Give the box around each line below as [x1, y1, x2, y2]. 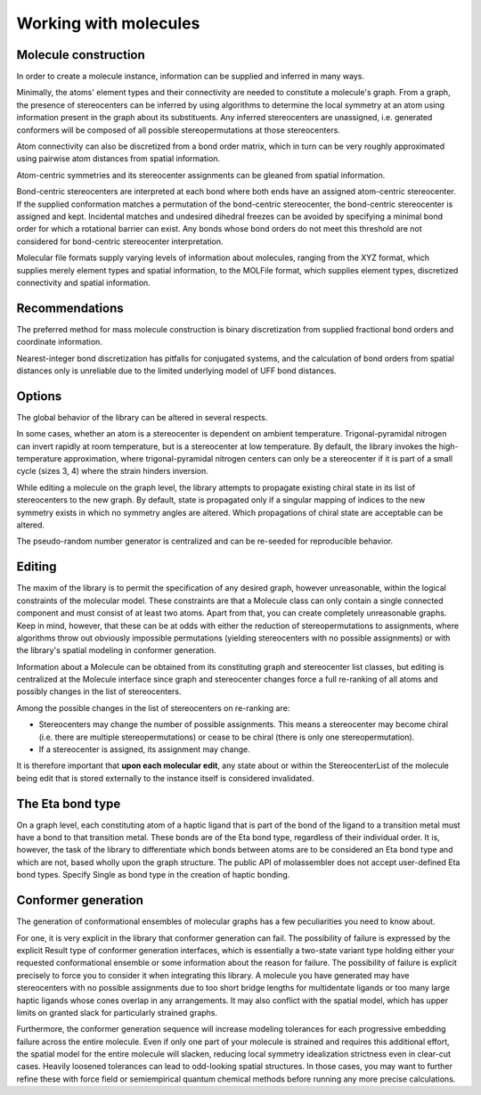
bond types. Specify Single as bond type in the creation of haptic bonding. [16, 870, 290, 880]
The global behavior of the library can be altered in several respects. [16, 412, 268, 422]
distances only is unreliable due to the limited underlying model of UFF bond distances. [16, 365, 337, 376]
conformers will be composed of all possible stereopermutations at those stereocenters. [16, 125, 340, 135]
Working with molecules [16, 13, 200, 33]
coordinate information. [16, 337, 102, 347]
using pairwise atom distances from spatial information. [16, 153, 221, 164]
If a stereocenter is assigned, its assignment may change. [38, 744, 251, 755]
